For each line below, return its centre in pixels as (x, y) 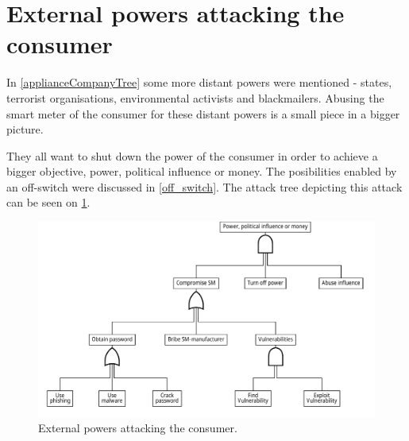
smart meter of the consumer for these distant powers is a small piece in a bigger (203, 113)
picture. (25, 129)
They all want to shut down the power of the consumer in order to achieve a (192, 155)
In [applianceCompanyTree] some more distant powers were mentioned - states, (199, 82)
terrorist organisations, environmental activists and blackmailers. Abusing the (195, 97)
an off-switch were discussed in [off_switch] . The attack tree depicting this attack (204, 186)
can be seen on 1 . (48, 202)
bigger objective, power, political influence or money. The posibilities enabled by (202, 171)
